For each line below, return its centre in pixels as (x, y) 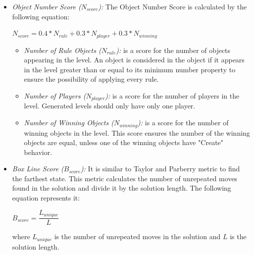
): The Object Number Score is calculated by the (173, 6)
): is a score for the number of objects (173, 50)
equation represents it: (46, 198)
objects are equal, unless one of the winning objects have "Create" (124, 142)
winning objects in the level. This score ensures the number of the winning (137, 132)
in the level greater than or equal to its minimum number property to (130, 69)
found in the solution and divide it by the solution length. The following (122, 188)
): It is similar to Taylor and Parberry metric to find (160, 169)
